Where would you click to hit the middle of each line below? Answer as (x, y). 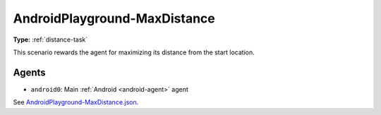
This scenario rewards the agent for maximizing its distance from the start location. (134, 52)
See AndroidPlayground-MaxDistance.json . (76, 102)
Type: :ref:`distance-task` (50, 40)
